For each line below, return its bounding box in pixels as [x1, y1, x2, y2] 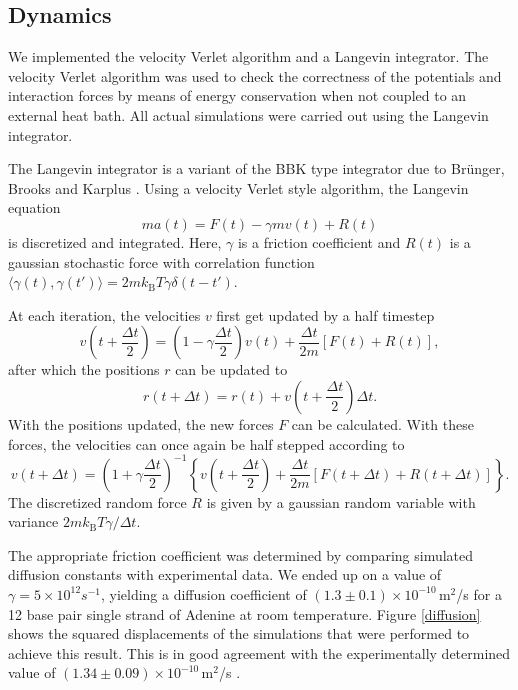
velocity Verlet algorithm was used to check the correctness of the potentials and [8, 65, 502, 86]
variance [8, 511, 59, 532]
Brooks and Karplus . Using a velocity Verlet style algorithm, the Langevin [8, 177, 469, 198]
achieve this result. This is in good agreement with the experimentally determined [8, 642, 511, 663]
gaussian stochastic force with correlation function [8, 251, 315, 272]
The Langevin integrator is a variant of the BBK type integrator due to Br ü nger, [8, 158, 505, 179]
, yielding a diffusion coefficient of [100, 583, 307, 604]
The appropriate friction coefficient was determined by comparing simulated [8, 544, 474, 565]
